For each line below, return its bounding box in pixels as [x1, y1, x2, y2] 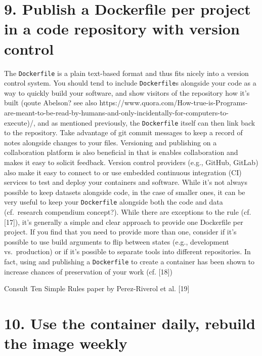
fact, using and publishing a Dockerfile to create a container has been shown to [4, 256, 255, 267]
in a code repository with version [4, 18, 240, 39]
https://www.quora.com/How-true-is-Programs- [99, 97, 248, 108]
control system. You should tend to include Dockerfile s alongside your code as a [4, 77, 256, 88]
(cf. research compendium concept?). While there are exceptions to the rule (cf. [4, 207, 251, 217]
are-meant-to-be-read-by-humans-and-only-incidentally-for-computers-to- [4, 107, 229, 117]
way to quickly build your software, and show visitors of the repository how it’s [4, 87, 250, 98]
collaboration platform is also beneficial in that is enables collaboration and [4, 147, 238, 157]
